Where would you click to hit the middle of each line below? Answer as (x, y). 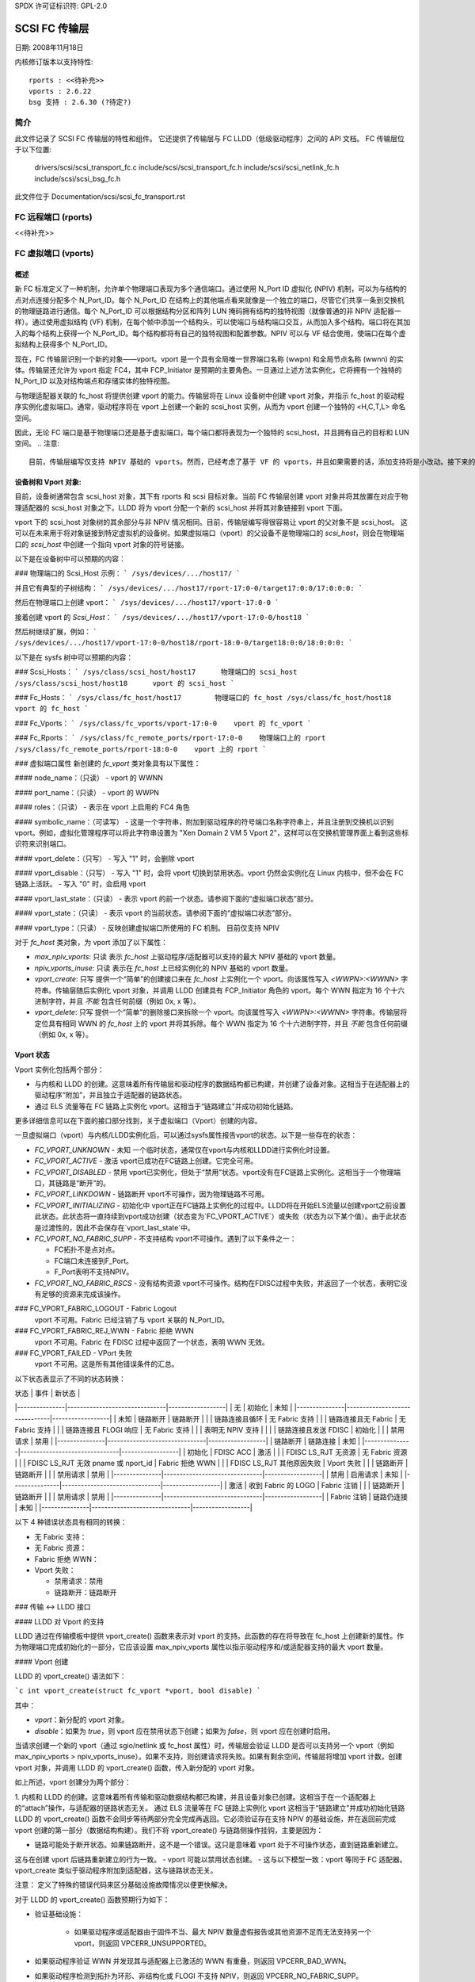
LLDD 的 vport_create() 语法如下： (70, 1676)
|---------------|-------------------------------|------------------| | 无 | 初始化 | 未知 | (154, 1408)
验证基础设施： (59, 1914)
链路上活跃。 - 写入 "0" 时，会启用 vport (80, 884)
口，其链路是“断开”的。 (72, 1183)
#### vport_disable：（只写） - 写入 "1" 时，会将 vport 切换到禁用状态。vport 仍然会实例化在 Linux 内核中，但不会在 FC (209, 873)
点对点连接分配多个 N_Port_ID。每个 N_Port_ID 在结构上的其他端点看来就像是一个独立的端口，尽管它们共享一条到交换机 (209, 300)
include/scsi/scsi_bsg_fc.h (78, 178)
